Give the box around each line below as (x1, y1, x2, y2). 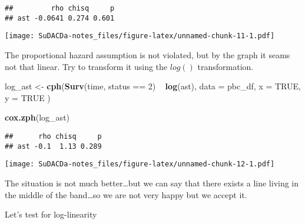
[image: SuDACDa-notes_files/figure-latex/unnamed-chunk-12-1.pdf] (5, 160, 275, 169)
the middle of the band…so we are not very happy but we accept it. (5, 188, 247, 200)
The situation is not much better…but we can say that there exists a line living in (5, 176, 299, 189)
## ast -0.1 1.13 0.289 (5, 142, 102, 151)
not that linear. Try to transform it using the (5, 60, 168, 72)
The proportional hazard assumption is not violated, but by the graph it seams (5, 48, 290, 61)
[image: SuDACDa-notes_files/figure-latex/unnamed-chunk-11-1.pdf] (5, 32, 275, 41)
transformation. (197, 60, 254, 72)
